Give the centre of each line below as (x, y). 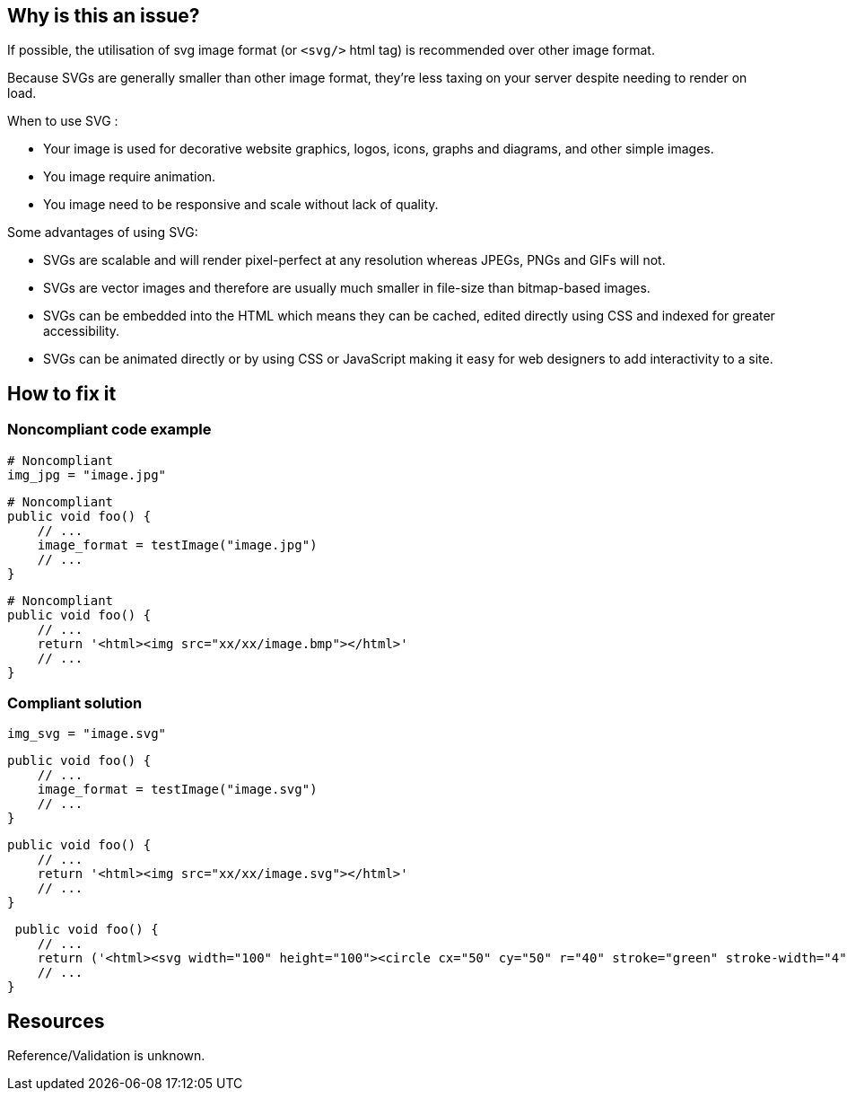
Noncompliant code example (109, 430)
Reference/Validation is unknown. (106, 1056)
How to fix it (62, 393)
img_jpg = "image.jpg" (87, 474)
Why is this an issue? (104, 16)
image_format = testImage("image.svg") (177, 790)
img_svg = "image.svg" (87, 734)
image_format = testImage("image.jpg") (177, 545)
